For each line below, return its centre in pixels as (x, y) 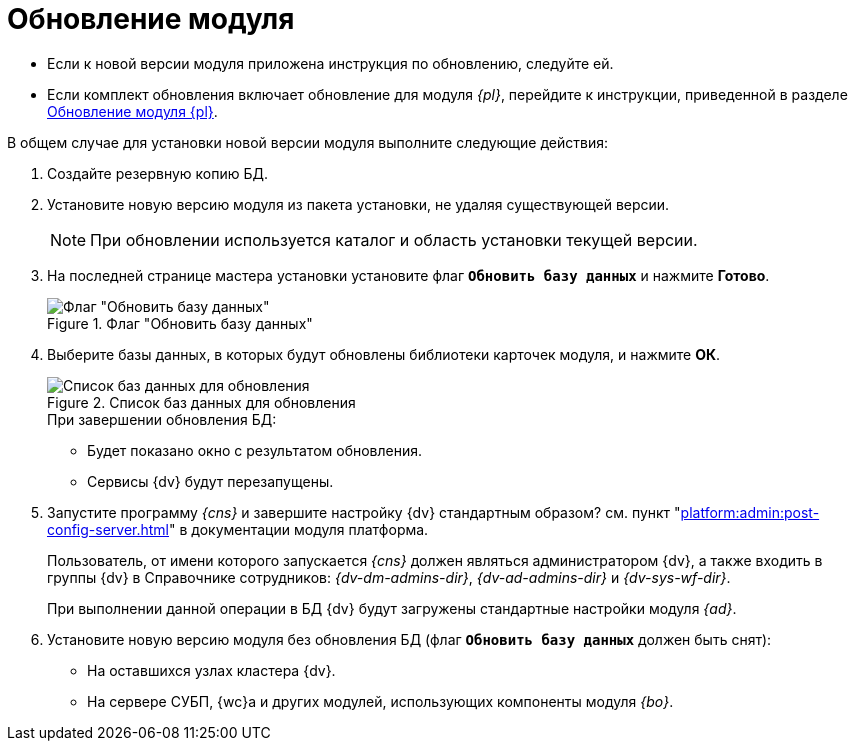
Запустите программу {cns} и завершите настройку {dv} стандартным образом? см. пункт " (364, 512)
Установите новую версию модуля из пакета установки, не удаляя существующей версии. (358, 204)
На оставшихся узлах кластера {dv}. (211, 670)
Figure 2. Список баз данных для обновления (201, 402)
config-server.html (108, 529)
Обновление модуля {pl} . (132, 111)
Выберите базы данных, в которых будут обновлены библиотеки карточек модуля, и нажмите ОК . (384, 354)
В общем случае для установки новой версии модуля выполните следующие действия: (307, 142)
